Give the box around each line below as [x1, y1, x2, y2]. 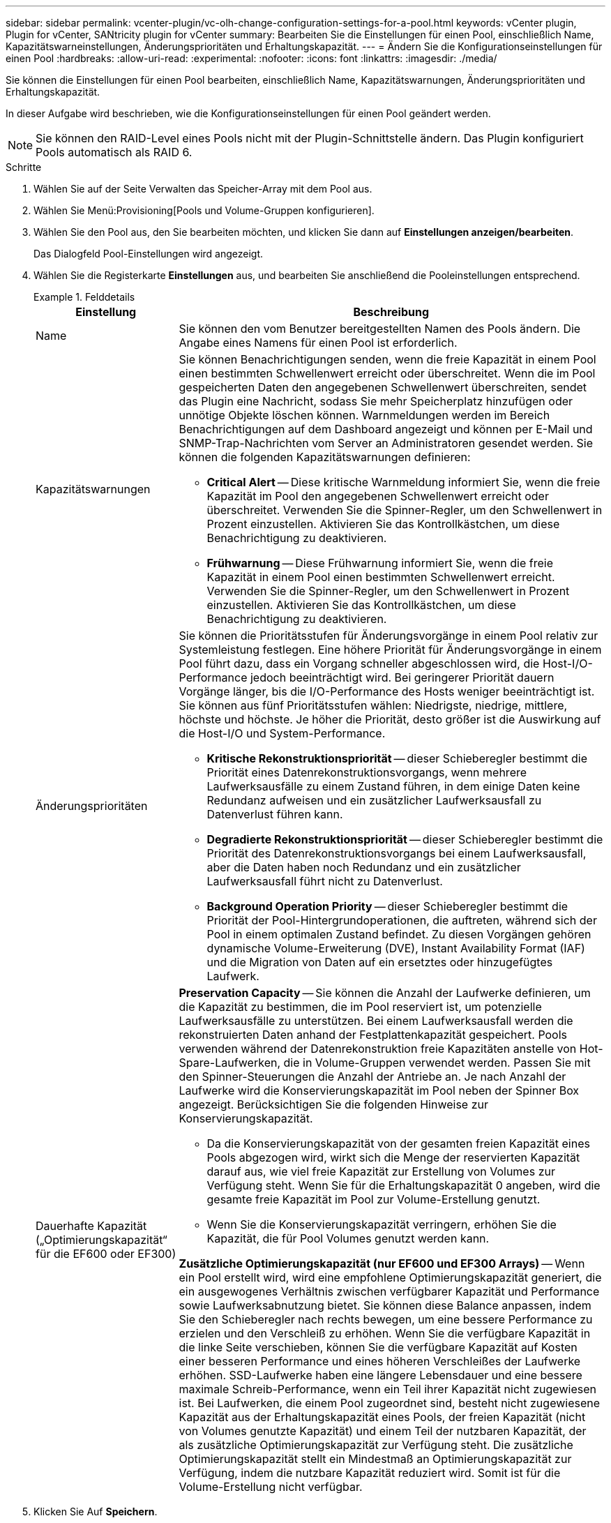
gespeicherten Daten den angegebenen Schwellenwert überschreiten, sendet [179, 380, 587, 394]
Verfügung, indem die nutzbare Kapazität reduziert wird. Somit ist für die [179, 1466, 561, 1480]
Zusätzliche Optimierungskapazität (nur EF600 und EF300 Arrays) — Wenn [179, 1256, 585, 1270]
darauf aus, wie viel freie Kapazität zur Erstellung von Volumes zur [206, 1164, 555, 1178]
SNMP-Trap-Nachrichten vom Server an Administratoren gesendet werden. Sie [179, 436, 594, 450]
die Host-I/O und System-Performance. [179, 726, 386, 740]
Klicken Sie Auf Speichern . [33, 1506, 158, 1517]
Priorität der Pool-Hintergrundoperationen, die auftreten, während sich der [206, 913, 597, 927]
